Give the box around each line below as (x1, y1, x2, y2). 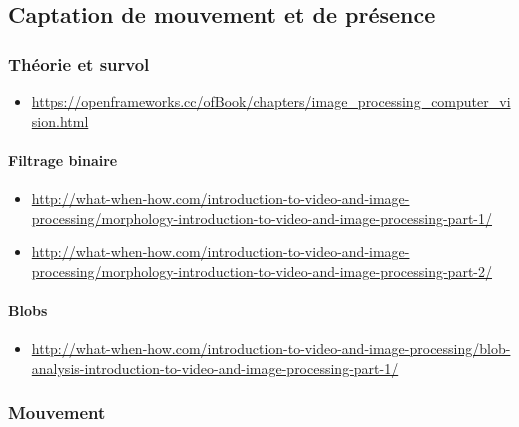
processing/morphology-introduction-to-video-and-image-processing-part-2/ (31, 260, 493, 281)
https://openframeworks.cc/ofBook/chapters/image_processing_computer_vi (31, 91, 511, 111)
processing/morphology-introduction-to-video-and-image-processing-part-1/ (31, 207, 493, 228)
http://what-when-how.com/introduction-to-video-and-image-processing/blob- (31, 338, 511, 359)
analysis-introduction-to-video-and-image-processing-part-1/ (31, 357, 399, 378)
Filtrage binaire (8, 149, 118, 170)
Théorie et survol (8, 51, 150, 76)
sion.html (31, 110, 89, 131)
